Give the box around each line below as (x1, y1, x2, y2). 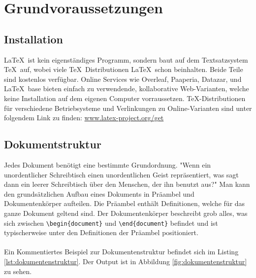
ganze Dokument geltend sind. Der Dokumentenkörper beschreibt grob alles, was (4, 208, 248, 218)
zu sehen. (4, 266, 32, 276)
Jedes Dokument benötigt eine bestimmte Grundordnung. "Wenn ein (4, 159, 211, 170)
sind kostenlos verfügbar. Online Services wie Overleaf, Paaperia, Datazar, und (4, 73, 242, 84)
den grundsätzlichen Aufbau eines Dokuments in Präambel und (4, 188, 194, 199)
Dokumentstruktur (4, 137, 101, 152)
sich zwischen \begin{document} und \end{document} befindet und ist (4, 217, 218, 228)
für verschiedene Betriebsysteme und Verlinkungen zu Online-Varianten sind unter (4, 103, 252, 113)
